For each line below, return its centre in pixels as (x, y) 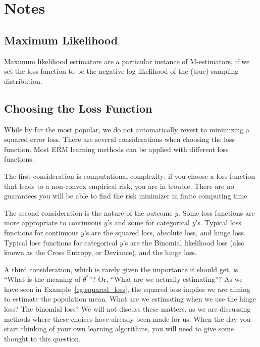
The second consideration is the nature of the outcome (88, 212)
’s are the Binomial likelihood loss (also (184, 242)
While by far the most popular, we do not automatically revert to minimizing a (127, 129)
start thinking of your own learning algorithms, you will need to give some (119, 329)
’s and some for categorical (148, 222)
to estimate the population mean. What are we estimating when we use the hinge (130, 299)
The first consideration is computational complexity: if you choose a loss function (130, 176)
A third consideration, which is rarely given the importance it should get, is (121, 269)
